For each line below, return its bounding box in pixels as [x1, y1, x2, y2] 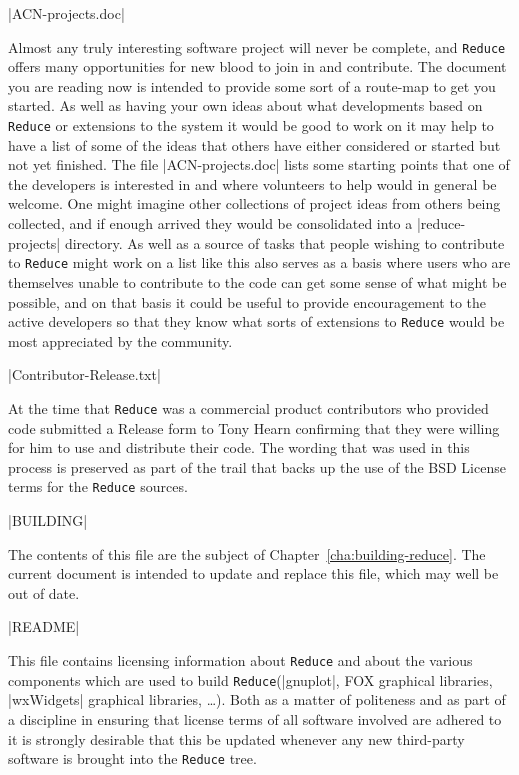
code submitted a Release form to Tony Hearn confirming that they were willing [8, 417, 500, 438]
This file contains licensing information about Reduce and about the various [8, 650, 473, 670]
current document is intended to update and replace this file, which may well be [8, 563, 499, 584]
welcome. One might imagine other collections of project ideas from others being [8, 193, 501, 214]
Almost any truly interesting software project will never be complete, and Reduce [8, 36, 506, 57]
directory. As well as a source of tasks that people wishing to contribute [64, 232, 505, 253]
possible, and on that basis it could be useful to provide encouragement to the [8, 291, 487, 312]
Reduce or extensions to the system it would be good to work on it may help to [8, 115, 494, 136]
